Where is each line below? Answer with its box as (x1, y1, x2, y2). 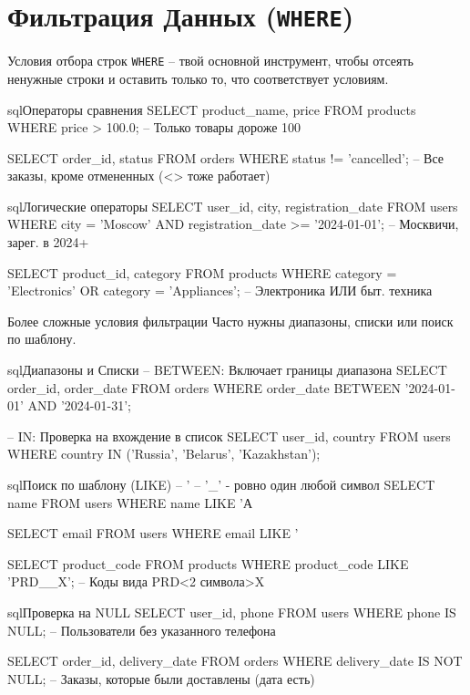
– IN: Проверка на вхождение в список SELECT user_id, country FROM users (7, 426, 451, 445)
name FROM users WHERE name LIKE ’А (7, 493, 253, 512)
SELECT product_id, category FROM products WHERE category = (7, 263, 397, 282)
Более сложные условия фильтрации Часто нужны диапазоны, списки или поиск (7, 311, 454, 330)
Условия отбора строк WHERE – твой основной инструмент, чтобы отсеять (7, 51, 414, 70)
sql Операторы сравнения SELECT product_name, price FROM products (7, 99, 416, 119)
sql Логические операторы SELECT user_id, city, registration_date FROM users (7, 196, 458, 215)
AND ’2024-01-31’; (27, 396, 131, 415)
